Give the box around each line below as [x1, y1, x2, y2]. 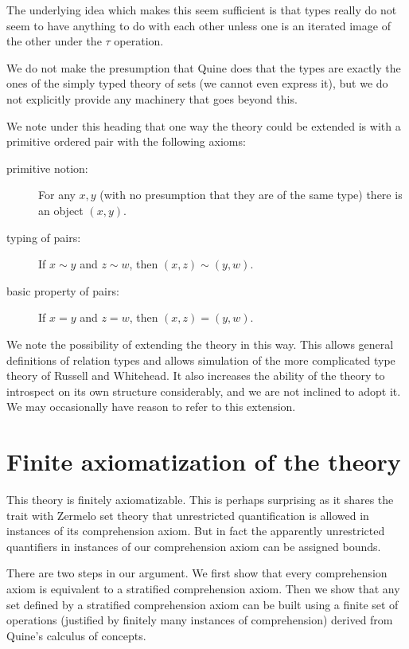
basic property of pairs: [6, 282, 119, 299]
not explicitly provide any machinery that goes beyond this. [6, 90, 298, 107]
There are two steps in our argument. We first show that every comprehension [6, 565, 388, 581]
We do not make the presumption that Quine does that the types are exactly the [6, 59, 401, 76]
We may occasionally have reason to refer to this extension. [6, 398, 296, 415]
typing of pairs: [6, 229, 81, 245]
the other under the [6, 33, 102, 49]
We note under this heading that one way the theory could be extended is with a [6, 117, 401, 134]
